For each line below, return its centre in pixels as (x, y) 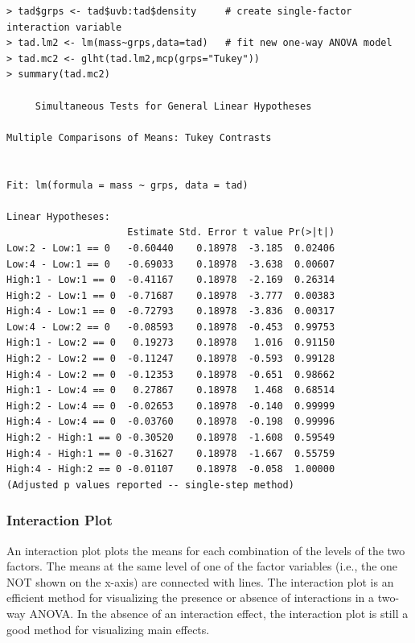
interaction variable (64, 27)
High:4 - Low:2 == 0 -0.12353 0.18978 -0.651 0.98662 (171, 374)
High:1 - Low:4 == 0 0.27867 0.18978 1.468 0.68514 (171, 390)
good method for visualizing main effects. (108, 629)
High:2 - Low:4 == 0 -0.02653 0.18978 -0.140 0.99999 (171, 406)
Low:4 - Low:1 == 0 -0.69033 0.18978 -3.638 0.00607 (171, 264)
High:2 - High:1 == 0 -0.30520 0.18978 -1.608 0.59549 (171, 438)
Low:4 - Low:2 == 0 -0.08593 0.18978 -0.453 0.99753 (171, 327)
